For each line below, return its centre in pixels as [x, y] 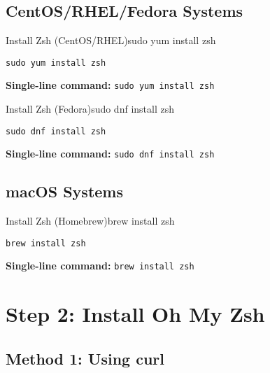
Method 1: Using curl [85, 358]
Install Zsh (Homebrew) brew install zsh [90, 221]
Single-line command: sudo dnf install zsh [110, 154]
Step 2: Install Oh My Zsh [135, 314]
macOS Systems [64, 191]
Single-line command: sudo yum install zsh [110, 85]
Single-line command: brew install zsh [100, 266]
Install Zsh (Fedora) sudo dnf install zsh [90, 109]
